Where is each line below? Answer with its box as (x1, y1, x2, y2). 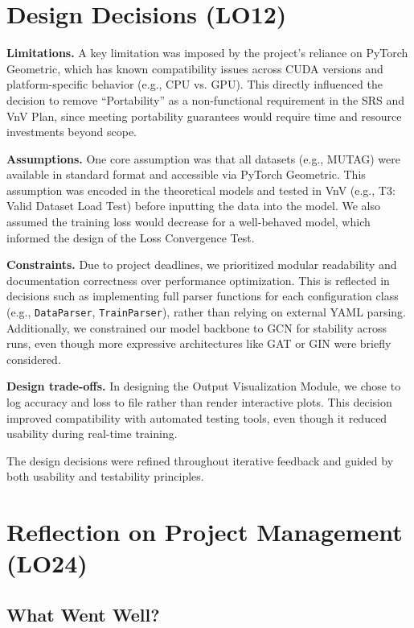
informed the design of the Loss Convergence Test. (6, 229, 255, 246)
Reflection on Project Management (6, 515, 403, 548)
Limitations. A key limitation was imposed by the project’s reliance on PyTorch (6, 44, 408, 61)
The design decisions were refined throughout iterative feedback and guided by (6, 452, 394, 469)
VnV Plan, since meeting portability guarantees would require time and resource (6, 107, 402, 124)
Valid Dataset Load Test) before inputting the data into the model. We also (6, 197, 381, 214)
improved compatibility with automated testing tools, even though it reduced (6, 409, 387, 426)
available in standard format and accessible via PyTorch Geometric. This (6, 166, 366, 183)
